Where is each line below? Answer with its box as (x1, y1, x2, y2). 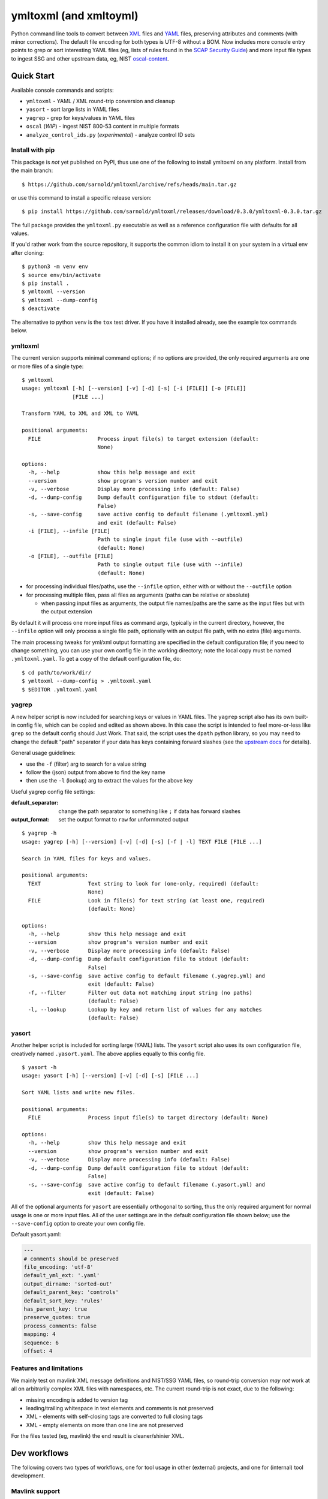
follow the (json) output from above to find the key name (26, 769, 165, 776)
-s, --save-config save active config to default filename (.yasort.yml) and (28, 1181, 266, 1188)
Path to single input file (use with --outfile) (97, 536, 243, 543)
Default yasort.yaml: (11, 1231, 61, 1238)
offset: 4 (23, 1348, 53, 1354)
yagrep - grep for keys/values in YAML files (26, 114, 135, 121)
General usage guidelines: (11, 749, 76, 757)
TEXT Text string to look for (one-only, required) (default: (28, 880, 259, 887)
